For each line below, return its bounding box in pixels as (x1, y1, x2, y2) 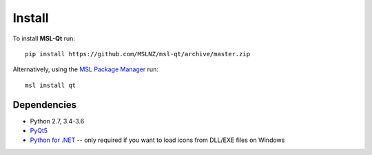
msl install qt (25, 81, 76, 89)
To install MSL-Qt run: (12, 34, 76, 43)
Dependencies (12, 99, 77, 110)
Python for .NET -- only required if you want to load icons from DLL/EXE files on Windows (30, 136, 285, 144)
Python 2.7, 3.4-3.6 (30, 117, 85, 125)
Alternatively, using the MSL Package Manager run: (12, 65, 158, 73)
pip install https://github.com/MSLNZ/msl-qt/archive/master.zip (25, 50, 251, 58)
